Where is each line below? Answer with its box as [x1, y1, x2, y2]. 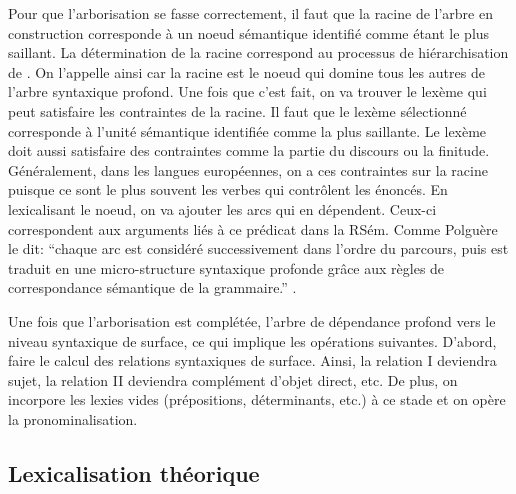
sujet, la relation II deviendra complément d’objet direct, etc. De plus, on [8, 369, 458, 390]
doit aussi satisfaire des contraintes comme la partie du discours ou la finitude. [8, 140, 490, 161]
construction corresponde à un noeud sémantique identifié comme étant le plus [8, 22, 490, 43]
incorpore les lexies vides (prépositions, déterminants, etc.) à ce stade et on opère [8, 389, 506, 410]
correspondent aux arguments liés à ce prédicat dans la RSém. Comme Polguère [8, 218, 498, 239]
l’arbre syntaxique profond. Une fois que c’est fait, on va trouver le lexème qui [8, 81, 487, 102]
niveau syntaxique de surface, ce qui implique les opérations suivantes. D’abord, [8, 330, 497, 351]
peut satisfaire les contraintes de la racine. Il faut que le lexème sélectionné [8, 100, 467, 121]
